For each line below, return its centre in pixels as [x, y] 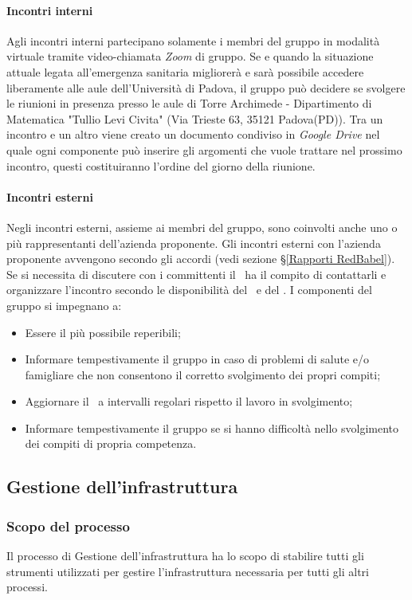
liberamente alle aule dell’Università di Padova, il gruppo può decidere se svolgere [206, 87]
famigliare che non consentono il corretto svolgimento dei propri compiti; [203, 374]
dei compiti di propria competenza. [111, 443]
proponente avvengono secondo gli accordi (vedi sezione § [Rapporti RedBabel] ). [201, 259]
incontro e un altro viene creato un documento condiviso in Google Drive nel [193, 134]
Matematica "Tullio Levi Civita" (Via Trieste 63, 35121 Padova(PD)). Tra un [195, 118]
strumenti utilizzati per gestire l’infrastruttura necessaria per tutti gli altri [188, 571]
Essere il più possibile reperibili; [103, 332]
